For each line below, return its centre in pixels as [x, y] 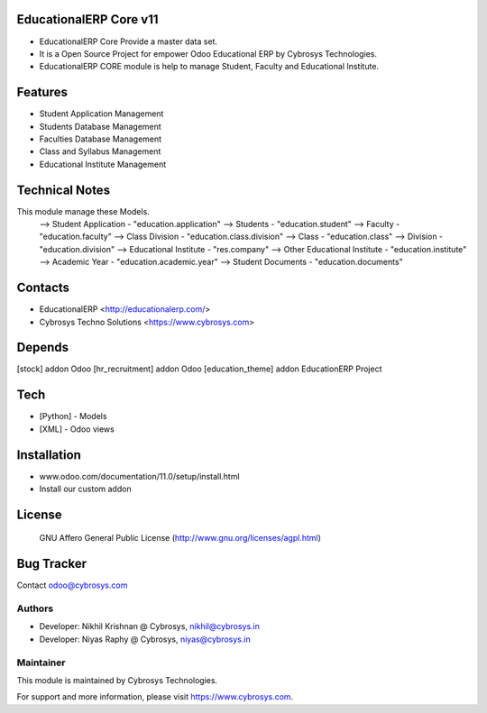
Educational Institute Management [103, 164]
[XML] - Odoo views [77, 429]
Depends [43, 347]
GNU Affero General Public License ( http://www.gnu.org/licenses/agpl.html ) [180, 538]
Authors [35, 608]
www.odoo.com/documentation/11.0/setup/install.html [139, 476]
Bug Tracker [52, 564]
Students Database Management [100, 126]
